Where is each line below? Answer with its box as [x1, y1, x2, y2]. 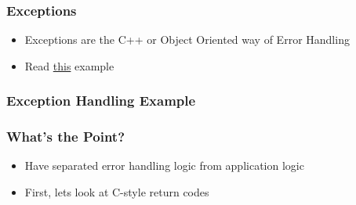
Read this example [24, 57, 114, 74]
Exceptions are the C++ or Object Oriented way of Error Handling [24, 31, 350, 48]
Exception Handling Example [6, 91, 196, 110]
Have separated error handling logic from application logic [24, 157, 304, 174]
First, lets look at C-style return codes [24, 184, 209, 200]
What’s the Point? [6, 127, 125, 146]
